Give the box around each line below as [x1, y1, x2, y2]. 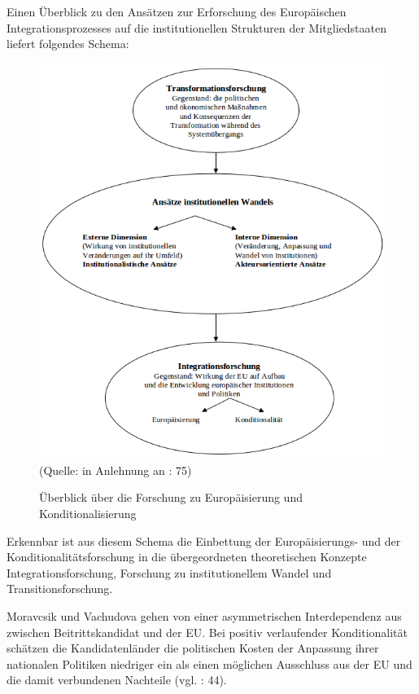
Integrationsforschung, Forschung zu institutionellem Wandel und [7, 564, 332, 581]
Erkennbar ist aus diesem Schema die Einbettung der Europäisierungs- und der [7, 532, 401, 549]
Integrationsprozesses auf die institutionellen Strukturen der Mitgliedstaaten [7, 19, 386, 36]
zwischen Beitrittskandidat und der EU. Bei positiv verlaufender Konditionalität [7, 623, 408, 640]
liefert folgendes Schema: [7, 35, 129, 52]
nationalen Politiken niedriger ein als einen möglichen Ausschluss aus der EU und [7, 655, 412, 672]
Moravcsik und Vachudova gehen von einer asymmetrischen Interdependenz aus [7, 608, 402, 625]
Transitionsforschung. [7, 580, 113, 597]
